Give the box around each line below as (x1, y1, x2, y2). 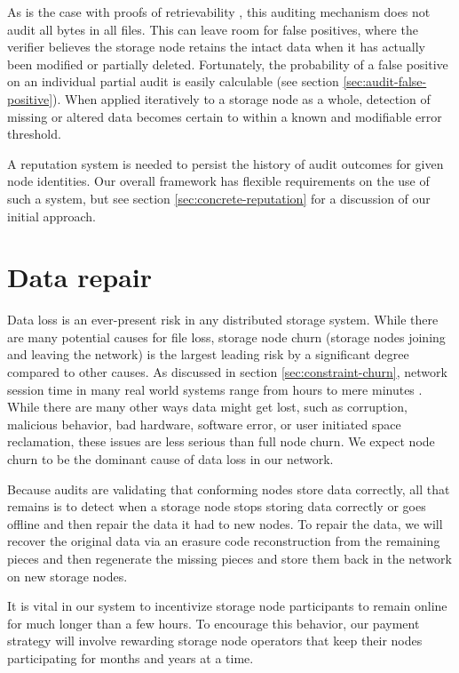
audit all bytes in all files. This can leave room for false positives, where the (7, 20, 418, 38)
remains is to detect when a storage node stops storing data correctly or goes (7, 497, 426, 516)
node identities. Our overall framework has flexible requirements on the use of (7, 172, 430, 190)
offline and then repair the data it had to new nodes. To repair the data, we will (7, 514, 443, 533)
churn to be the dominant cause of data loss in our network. (7, 450, 334, 468)
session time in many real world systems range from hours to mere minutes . (7, 380, 423, 398)
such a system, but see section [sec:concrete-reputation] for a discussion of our (7, 188, 431, 207)
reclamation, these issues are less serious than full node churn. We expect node (7, 432, 435, 451)
